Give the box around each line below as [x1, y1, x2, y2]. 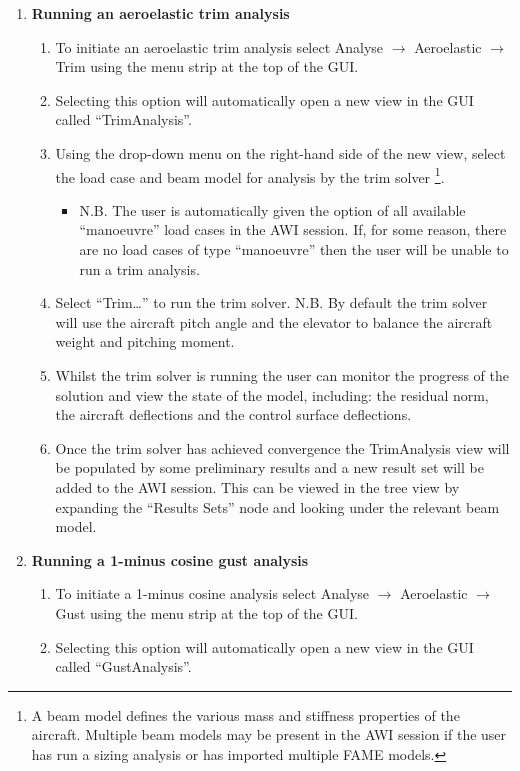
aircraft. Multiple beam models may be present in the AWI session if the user [31, 724, 507, 745]
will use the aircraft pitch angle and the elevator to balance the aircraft [55, 311, 493, 332]
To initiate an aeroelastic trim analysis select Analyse [55, 36, 384, 57]
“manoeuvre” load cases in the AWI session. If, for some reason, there [79, 219, 507, 240]
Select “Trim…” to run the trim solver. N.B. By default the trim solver [55, 292, 488, 313]
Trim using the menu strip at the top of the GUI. [55, 56, 359, 77]
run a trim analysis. [79, 258, 200, 279]
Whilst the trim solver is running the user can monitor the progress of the [55, 364, 509, 385]
